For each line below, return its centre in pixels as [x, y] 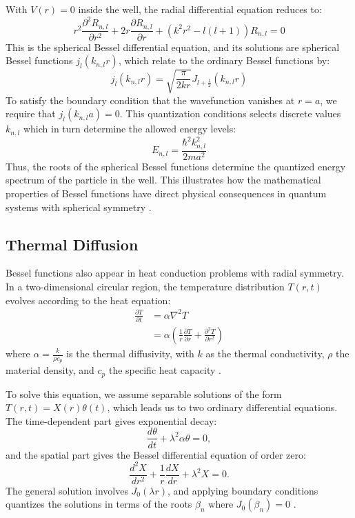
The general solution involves [67, 490]
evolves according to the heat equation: [88, 300]
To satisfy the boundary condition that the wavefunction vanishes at [150, 100]
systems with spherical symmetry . [79, 207]
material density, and [50, 370]
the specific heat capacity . [165, 370]
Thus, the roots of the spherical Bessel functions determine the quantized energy [176, 166]
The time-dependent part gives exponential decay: [111, 420]
